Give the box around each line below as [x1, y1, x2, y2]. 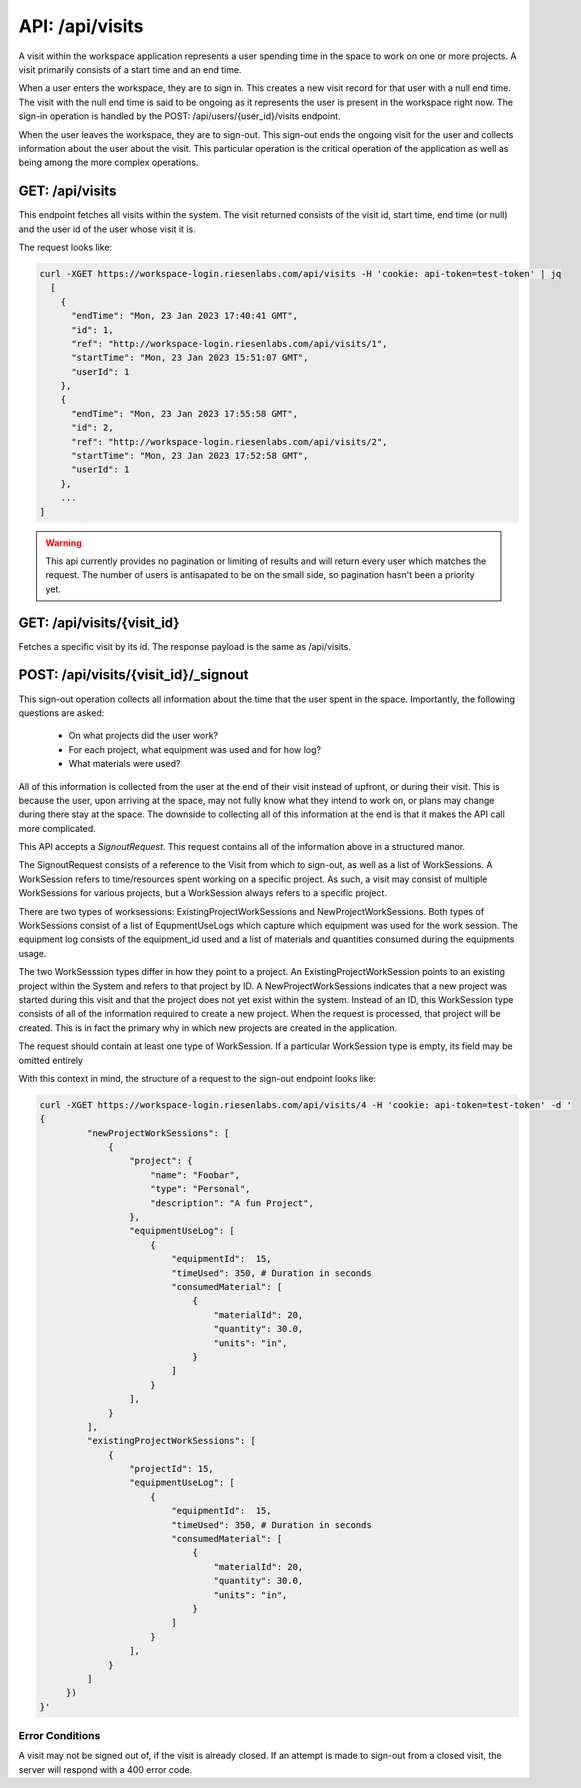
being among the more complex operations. [18, 156, 199, 169]
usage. [18, 947, 47, 959]
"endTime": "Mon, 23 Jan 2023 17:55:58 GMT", [71, 408, 299, 419]
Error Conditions [18, 1729, 101, 1743]
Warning [45, 536, 82, 549]
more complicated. [18, 822, 97, 834]
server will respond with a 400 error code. [18, 1763, 193, 1775]
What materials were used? [68, 758, 181, 770]
